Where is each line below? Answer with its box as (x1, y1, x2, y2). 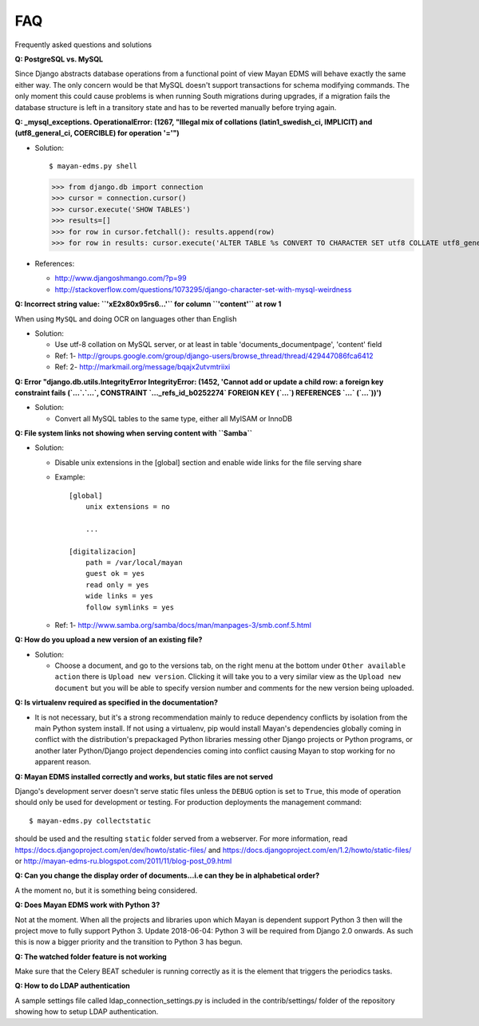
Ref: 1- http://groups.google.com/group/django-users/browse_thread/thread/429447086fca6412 (54, 351, 374, 361)
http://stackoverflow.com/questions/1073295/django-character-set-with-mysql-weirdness (54, 284, 352, 294)
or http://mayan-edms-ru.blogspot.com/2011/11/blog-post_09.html (14, 856, 232, 866)
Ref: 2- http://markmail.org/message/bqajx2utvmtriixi (54, 362, 231, 372)
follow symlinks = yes (85, 602, 175, 612)
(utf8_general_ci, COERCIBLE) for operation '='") (14, 128, 180, 138)
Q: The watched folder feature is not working (14, 952, 167, 961)
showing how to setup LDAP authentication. (14, 1007, 159, 1016)
